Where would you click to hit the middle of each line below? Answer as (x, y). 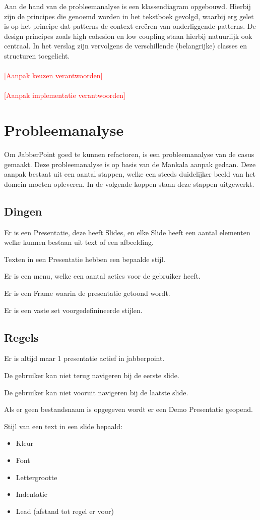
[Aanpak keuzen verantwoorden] (53, 75)
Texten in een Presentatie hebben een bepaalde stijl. (85, 259)
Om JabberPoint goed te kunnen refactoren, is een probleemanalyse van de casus (129, 154)
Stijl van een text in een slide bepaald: (63, 426)
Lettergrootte (37, 477)
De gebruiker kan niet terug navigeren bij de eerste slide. (92, 375)
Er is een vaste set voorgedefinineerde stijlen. (73, 310)
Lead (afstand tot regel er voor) (65, 511)
